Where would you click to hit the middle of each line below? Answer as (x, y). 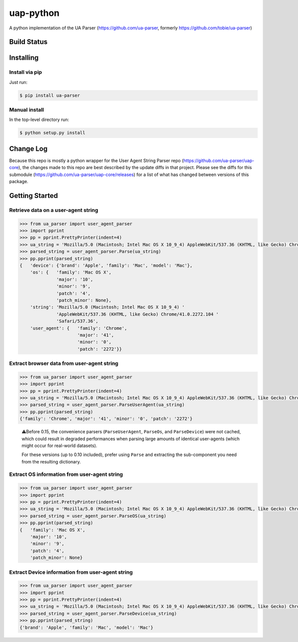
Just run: (18, 82)
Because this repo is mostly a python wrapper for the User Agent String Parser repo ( (96, 160)
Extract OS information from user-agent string (66, 474)
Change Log (28, 148)
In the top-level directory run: (39, 120)
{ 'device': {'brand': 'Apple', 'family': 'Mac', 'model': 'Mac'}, (106, 265)
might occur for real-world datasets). (59, 446)
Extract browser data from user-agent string (64, 364)
